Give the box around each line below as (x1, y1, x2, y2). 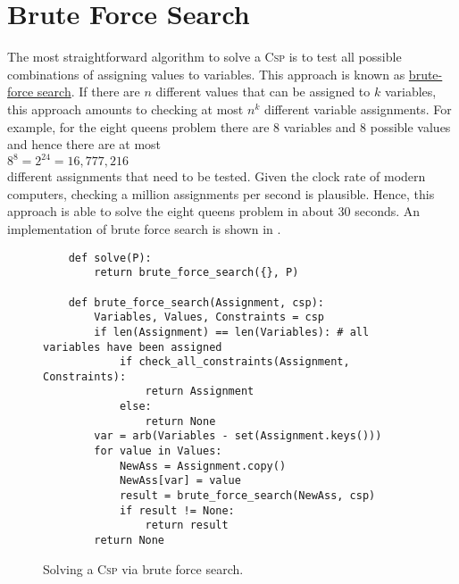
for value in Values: (94, 445, 222, 458)
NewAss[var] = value (119, 474, 241, 488)
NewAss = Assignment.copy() (119, 459, 287, 472)
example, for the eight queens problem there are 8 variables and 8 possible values (7, 117, 451, 136)
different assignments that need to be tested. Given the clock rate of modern (7, 167, 426, 186)
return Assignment (145, 385, 255, 398)
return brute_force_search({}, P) (94, 266, 299, 279)
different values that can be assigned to (155, 82, 371, 101)
